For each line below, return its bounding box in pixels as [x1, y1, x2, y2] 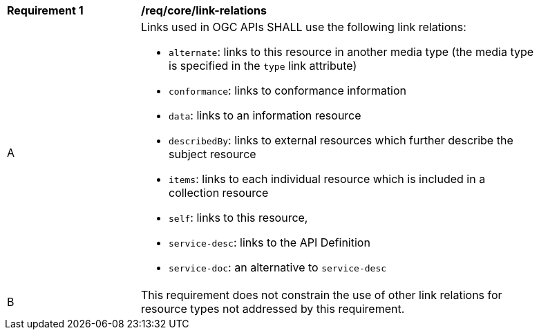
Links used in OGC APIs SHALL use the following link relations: [141, 20, 466, 34]
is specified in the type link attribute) [169, 59, 357, 73]
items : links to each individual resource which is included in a [169, 172, 486, 186]
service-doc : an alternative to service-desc [169, 260, 387, 274]
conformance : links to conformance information [169, 84, 407, 97]
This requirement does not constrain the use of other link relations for [141, 288, 502, 302]
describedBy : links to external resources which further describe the [169, 133, 513, 147]
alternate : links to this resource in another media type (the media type [169, 45, 534, 59]
